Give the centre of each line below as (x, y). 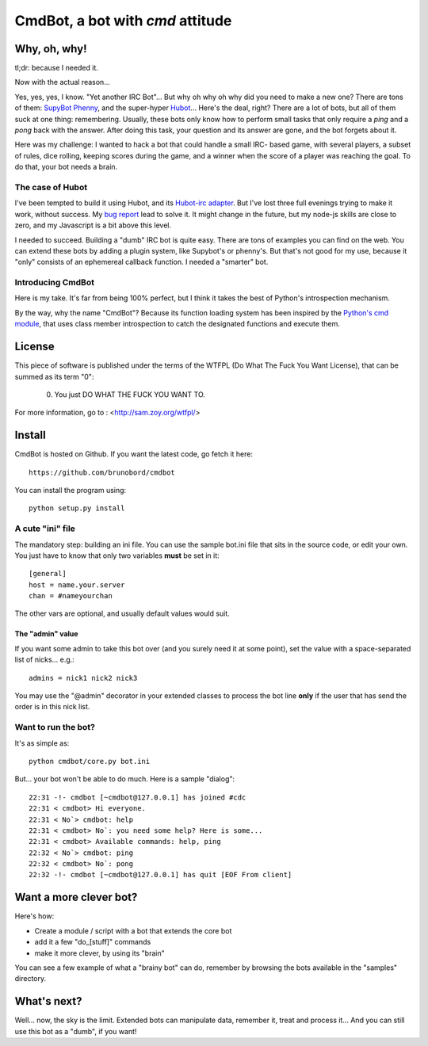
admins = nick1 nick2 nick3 (83, 678)
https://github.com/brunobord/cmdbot (102, 472)
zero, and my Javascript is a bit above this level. (93, 225)
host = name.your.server (77, 585)
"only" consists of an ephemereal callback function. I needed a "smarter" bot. (141, 262)
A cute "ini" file (45, 529)
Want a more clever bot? (76, 897)
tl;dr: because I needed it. (57, 68)
